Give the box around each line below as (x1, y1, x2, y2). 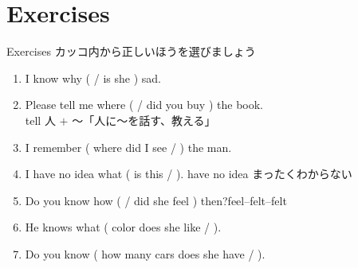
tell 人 (25, 111, 56, 128)
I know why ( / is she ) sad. (25, 69, 161, 86)
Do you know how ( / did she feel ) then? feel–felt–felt (25, 192, 287, 208)
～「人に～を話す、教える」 (72, 111, 216, 128)
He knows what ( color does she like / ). (25, 219, 222, 235)
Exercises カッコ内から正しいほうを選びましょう (6, 43, 256, 60)
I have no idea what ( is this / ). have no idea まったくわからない (25, 165, 352, 182)
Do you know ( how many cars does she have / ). (25, 245, 266, 262)
